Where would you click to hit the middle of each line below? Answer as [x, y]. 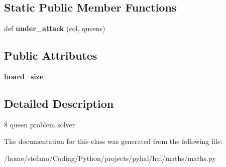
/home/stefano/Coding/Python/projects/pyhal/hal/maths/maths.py [110, 158]
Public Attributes [51, 55]
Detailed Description [59, 103]
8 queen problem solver [40, 124]
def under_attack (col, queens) [55, 28]
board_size [24, 76]
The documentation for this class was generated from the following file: [113, 141]
